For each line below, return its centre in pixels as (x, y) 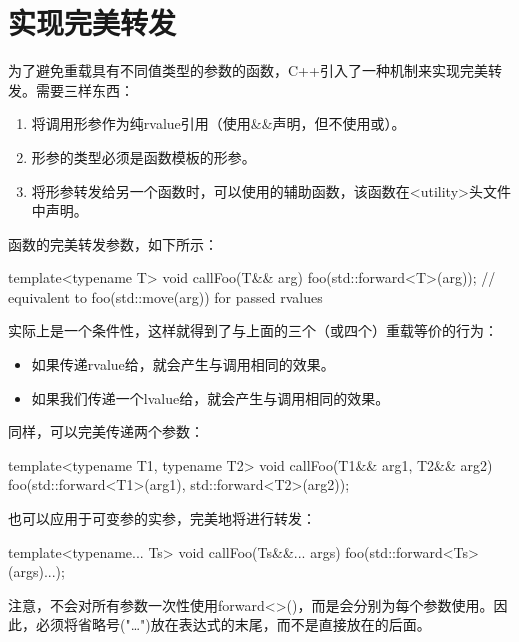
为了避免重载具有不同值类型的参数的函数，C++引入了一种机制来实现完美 (248, 70)
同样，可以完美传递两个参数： (106, 431)
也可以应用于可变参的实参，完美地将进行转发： (162, 518)
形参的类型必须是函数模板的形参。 (143, 156)
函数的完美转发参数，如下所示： (113, 243)
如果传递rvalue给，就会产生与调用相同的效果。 (183, 364)
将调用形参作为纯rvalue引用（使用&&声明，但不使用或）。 (218, 123)
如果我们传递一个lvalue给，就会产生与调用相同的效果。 (210, 397)
